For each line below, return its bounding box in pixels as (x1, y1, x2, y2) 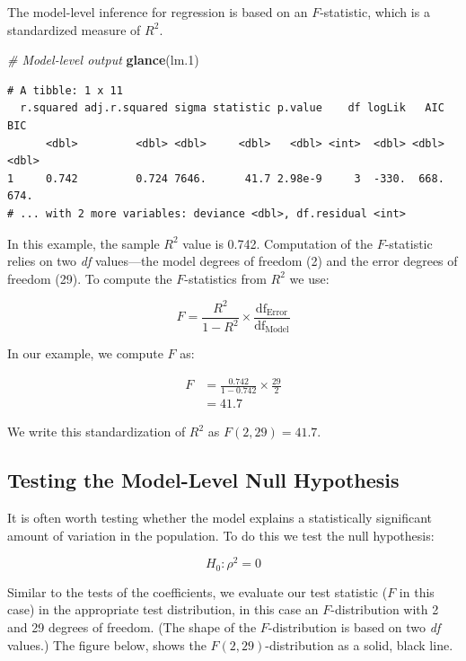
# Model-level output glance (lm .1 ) (7, 50, 199, 69)
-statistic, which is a (320, 3, 430, 21)
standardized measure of (7, 20, 141, 39)
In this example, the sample (7, 234, 160, 252)
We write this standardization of (7, 422, 186, 441)
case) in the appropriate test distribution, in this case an (7, 600, 319, 619)
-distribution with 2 (330, 600, 439, 619)
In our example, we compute (7, 344, 163, 363)
